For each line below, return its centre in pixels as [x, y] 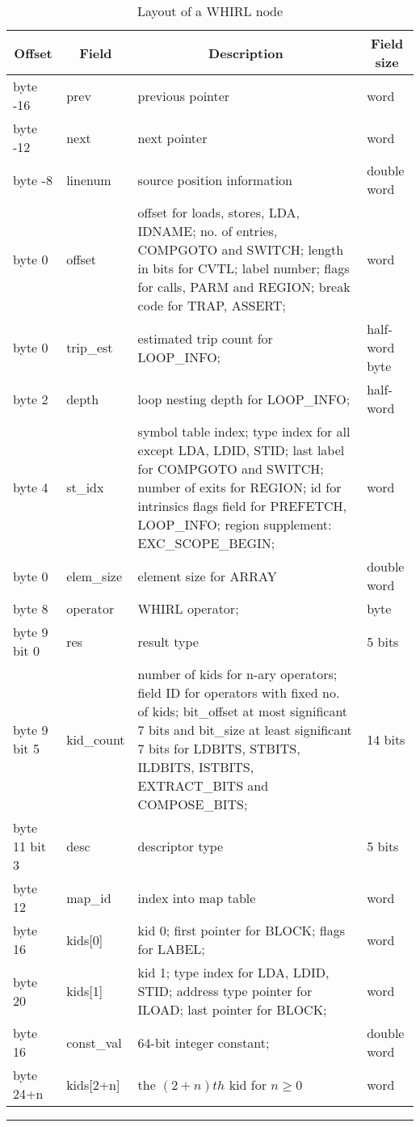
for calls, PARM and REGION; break [244, 287]
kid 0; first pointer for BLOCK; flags [241, 930]
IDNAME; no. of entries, [208, 231]
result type [168, 641]
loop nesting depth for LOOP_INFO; [244, 399]
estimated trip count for [205, 338]
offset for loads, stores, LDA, [219, 212]
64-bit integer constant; [204, 1042]
